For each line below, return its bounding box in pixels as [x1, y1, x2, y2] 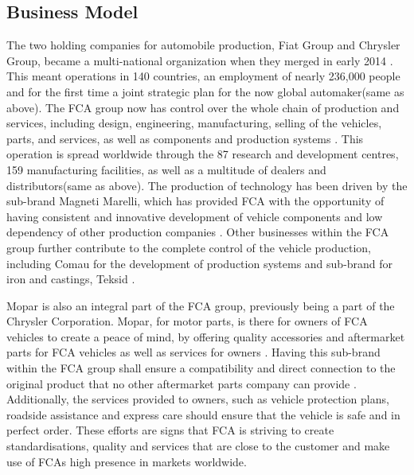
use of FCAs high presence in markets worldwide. [6, 453, 247, 469]
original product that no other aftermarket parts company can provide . [6, 375, 357, 391]
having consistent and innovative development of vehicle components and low [6, 208, 383, 224]
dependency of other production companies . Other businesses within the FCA [6, 224, 389, 240]
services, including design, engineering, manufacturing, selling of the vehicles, [6, 115, 382, 131]
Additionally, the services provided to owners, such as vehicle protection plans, [6, 391, 389, 407]
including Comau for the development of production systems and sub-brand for [6, 255, 393, 271]
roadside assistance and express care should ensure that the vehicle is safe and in [6, 406, 400, 422]
